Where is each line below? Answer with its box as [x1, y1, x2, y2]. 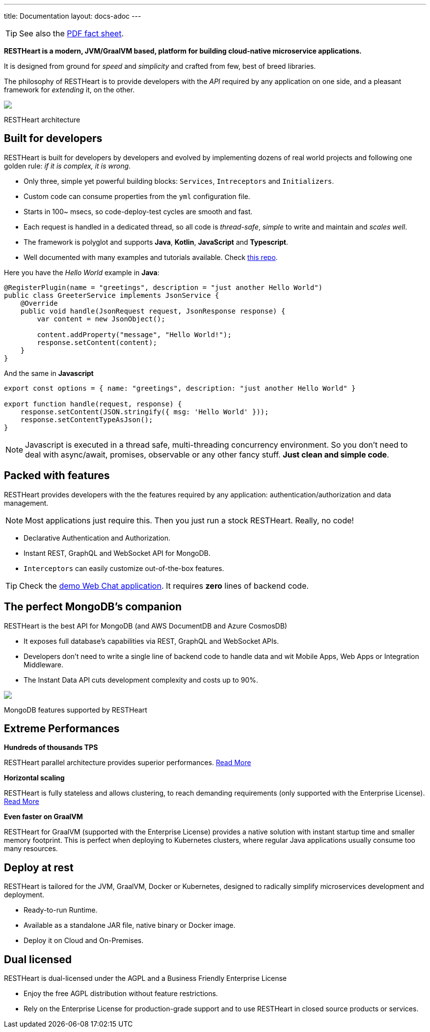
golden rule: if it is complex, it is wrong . [4, 161, 131, 170]
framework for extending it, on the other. [4, 86, 135, 94]
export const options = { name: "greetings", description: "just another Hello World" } [4, 384, 356, 392]
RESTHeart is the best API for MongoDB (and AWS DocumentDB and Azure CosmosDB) [4, 621, 287, 630]
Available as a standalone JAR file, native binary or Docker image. [24, 921, 236, 930]
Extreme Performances [4, 722, 120, 735]
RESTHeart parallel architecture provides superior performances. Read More [4, 758, 251, 767]
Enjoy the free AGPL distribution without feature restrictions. [24, 989, 218, 998]
